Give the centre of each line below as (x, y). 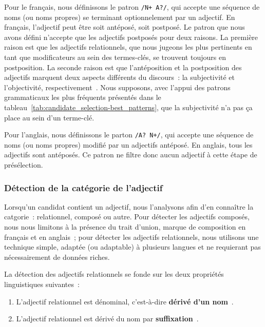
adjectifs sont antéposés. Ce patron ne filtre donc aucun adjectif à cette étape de (131, 155)
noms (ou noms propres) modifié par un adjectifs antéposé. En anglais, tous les (128, 144)
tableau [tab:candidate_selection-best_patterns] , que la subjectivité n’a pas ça (128, 107)
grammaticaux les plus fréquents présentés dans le (83, 97)
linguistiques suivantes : (42, 284)
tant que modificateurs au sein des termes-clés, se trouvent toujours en (115, 57)
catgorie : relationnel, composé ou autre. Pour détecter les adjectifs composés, (127, 217)
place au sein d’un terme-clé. (49, 117)
